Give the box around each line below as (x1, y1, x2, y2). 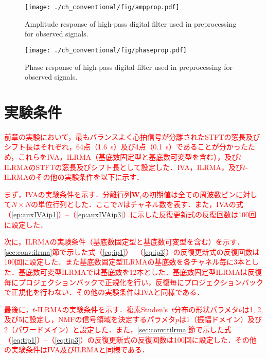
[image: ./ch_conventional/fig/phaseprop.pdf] (25, 46, 187, 54)
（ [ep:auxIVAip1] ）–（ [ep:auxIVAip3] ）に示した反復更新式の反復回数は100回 (4, 209, 257, 219)
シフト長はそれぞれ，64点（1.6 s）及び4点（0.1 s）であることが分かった (4, 141, 248, 152)
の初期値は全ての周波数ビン (142, 189, 236, 199)
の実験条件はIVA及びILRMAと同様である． (4, 344, 149, 355)
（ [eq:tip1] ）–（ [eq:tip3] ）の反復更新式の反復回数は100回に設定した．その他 (4, 334, 257, 345)
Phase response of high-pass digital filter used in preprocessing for (25, 61, 233, 72)
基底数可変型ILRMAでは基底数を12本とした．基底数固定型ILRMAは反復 (18, 266, 262, 277)
